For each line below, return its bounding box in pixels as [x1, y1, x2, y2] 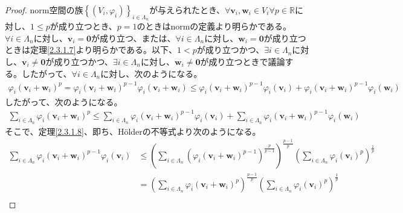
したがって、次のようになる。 [5, 95, 123, 108]
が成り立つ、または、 [91, 31, 176, 44]
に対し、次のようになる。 [100, 67, 202, 79]
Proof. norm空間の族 [5, 4, 83, 16]
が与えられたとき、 [149, 4, 225, 16]
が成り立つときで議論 [200, 55, 285, 67]
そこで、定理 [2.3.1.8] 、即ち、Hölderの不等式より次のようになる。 [5, 125, 261, 137]
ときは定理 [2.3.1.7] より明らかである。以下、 [5, 43, 178, 56]
